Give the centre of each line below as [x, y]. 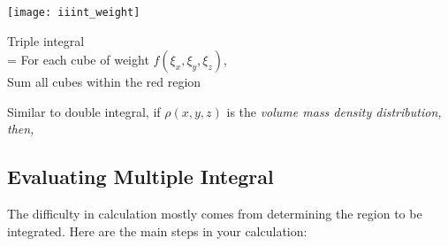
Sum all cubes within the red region [104, 82]
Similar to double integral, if [84, 111]
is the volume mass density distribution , [334, 111]
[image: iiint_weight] [74, 12]
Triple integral [46, 40]
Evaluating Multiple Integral [140, 177]
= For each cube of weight [78, 60]
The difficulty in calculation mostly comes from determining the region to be [215, 214]
